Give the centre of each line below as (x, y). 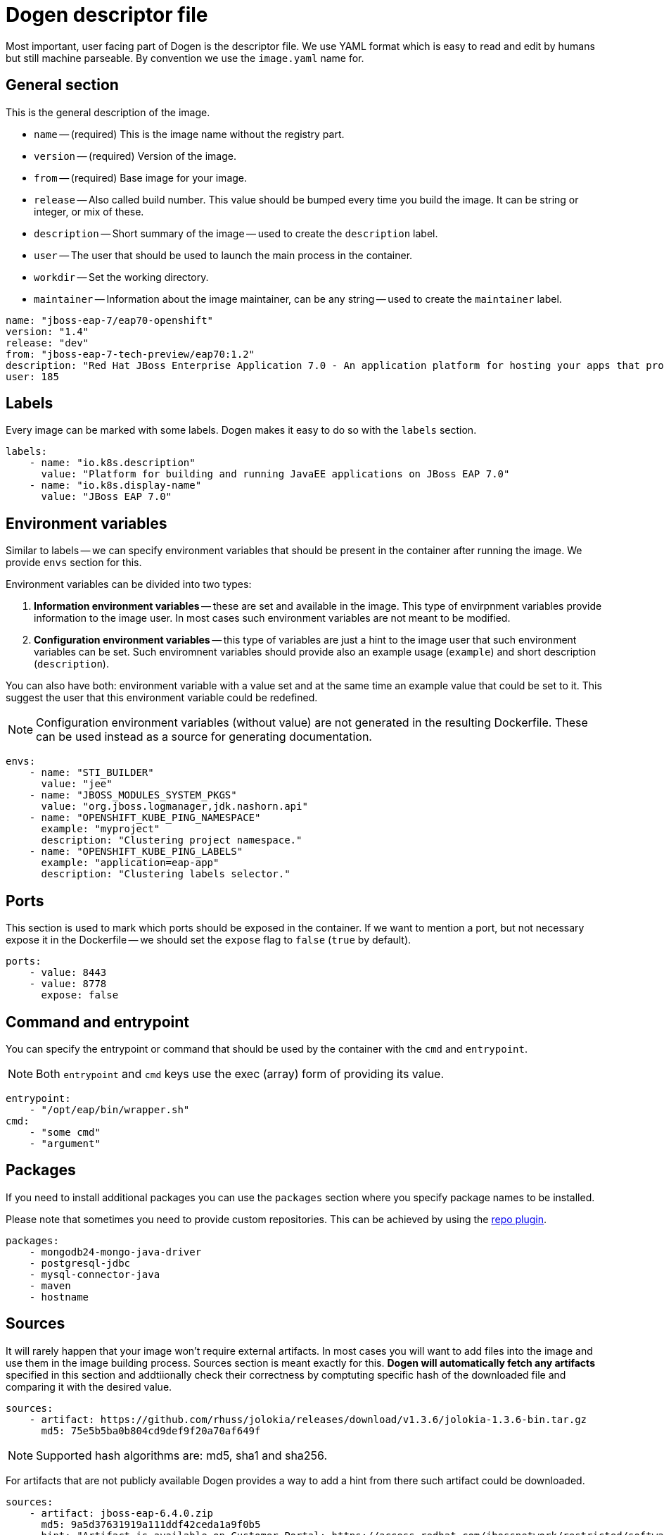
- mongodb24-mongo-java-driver (115, 1252)
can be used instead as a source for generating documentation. (204, 737)
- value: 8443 (68, 973)
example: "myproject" (101, 829)
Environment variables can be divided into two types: (129, 584)
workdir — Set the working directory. (121, 277)
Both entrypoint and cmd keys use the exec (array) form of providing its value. (240, 1073)
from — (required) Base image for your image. (141, 177)
